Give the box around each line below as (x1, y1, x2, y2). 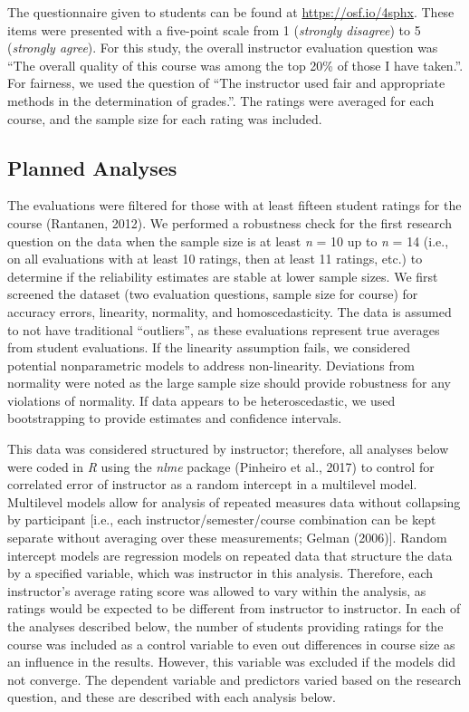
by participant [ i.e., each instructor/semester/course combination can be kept (7, 510, 436, 529)
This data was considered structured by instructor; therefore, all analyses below (7, 439, 449, 458)
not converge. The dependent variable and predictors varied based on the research (7, 669, 462, 688)
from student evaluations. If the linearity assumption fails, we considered (7, 338, 411, 357)
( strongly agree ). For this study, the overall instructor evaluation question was (7, 38, 438, 57)
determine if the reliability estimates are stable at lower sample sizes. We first (7, 266, 438, 285)
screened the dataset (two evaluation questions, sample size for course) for (7, 284, 418, 303)
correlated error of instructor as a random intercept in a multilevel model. (7, 475, 417, 494)
